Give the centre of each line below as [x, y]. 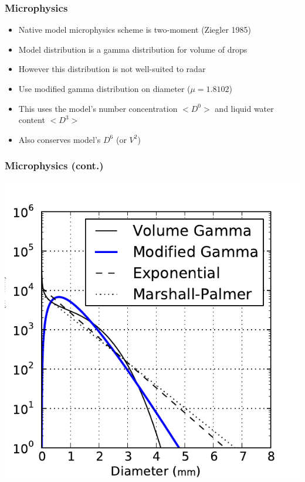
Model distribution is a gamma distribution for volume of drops [133, 49]
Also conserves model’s [60, 139]
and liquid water [244, 108]
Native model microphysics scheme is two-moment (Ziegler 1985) [135, 30]
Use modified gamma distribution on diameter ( [104, 88]
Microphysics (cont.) [54, 165]
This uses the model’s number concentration [98, 108]
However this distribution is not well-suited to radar [112, 69]
